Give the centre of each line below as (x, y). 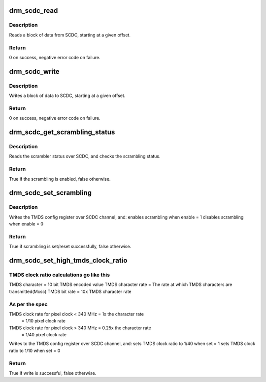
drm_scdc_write (34, 71)
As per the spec (28, 304)
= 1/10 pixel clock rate (44, 321)
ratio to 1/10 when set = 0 (35, 350)
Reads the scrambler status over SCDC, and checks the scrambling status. (85, 156)
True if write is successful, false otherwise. (53, 373)
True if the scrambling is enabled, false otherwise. (60, 179)
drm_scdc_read (33, 11)
